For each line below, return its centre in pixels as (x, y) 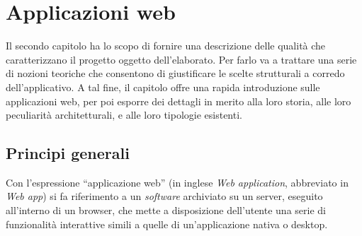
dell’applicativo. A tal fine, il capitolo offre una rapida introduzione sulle (163, 87)
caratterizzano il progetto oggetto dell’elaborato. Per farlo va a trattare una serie (181, 59)
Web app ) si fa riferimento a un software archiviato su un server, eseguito (164, 196)
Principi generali (68, 153)
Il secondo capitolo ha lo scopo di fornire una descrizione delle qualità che (166, 46)
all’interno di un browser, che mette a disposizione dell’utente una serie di (166, 210)
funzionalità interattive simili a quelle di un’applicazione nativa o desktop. (167, 224)
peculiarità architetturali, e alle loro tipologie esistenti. (124, 115)
